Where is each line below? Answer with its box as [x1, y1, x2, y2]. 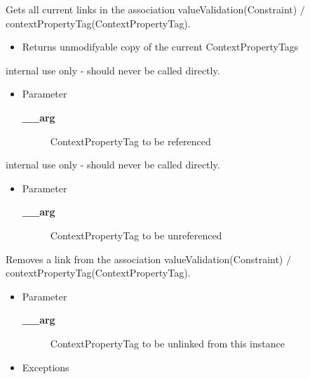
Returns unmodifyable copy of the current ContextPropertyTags [22, 39, 299, 54]
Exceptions [22, 359, 69, 374]
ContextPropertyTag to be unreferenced [50, 227, 222, 242]
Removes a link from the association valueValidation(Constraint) [6, 251, 283, 266]
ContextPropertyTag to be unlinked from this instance [50, 335, 285, 350]
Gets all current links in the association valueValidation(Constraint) [6, 2, 297, 16]
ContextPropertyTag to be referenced [50, 133, 211, 148]
